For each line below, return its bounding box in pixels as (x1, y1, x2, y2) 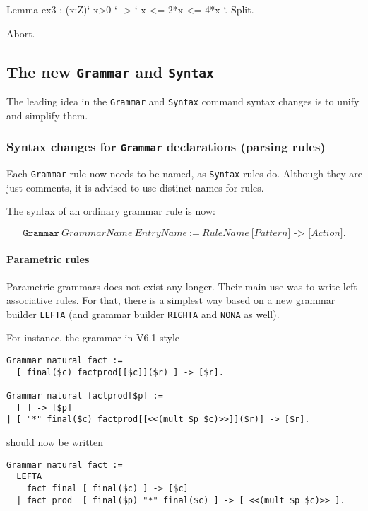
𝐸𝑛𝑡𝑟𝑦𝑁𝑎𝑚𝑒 (134, 228, 187, 238)
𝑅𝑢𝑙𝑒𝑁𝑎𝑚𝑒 (201, 228, 249, 238)
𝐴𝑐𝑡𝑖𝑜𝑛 (311, 228, 340, 238)
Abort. (6, 25, 35, 40)
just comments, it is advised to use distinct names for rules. (6, 180, 264, 194)
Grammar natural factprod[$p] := (6, 391, 163, 401)
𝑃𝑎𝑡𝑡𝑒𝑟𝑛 (254, 228, 288, 238)
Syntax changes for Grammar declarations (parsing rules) (6, 138, 326, 155)
